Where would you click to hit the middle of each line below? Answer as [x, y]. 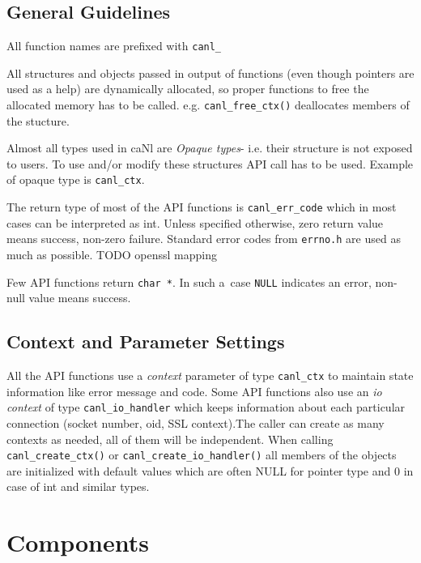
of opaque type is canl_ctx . [76, 179]
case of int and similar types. [78, 486]
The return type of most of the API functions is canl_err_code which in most [202, 207]
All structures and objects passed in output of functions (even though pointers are [210, 73]
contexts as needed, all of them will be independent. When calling [170, 439]
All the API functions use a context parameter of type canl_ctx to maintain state [210, 375]
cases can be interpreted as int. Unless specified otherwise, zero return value [195, 222]
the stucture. [38, 120]
